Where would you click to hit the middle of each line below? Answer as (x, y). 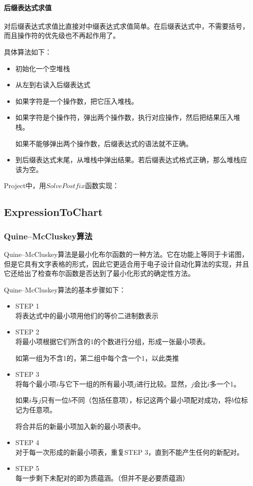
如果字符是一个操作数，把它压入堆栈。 (77, 101)
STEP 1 (27, 306)
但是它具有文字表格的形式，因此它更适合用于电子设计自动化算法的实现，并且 (126, 263)
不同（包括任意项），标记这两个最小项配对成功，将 (151, 400)
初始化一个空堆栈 (43, 68)
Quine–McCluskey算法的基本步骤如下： (65, 289)
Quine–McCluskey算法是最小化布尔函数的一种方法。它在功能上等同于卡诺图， (126, 254)
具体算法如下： (28, 51)
